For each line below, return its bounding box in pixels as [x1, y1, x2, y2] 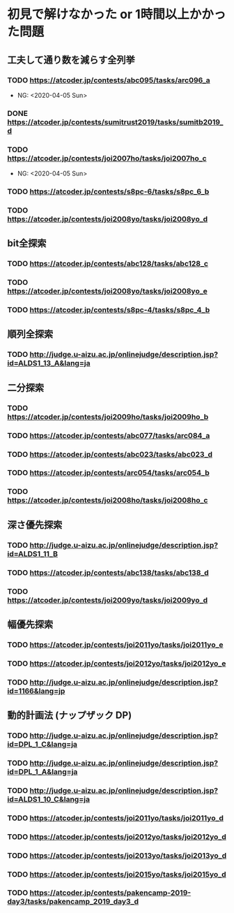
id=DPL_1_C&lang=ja [7, 740, 78, 750]
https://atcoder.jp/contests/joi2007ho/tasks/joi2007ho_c [7, 153, 207, 163]
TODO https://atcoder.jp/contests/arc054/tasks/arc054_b [7, 468, 210, 478]
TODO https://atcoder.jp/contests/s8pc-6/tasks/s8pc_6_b [7, 187, 210, 196]
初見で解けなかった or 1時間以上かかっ [7, 6, 226, 22]
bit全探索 [7, 238, 47, 249]
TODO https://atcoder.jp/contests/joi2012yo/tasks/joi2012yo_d [7, 832, 226, 842]
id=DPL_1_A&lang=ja [7, 766, 78, 776]
